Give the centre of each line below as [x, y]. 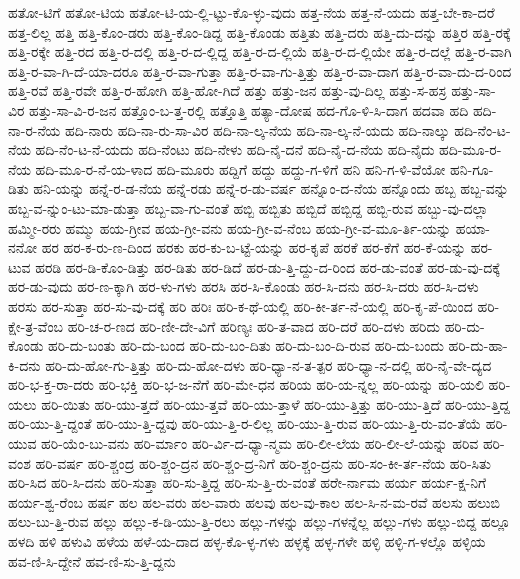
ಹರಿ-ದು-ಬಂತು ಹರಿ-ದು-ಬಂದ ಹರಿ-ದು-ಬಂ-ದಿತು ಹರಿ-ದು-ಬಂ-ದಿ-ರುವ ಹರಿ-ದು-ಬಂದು [246, 345]
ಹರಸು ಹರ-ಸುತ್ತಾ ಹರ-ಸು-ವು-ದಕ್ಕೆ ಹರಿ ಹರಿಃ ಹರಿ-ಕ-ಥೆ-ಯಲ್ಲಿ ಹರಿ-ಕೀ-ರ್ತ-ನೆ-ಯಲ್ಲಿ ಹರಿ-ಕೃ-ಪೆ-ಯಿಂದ [240, 305]
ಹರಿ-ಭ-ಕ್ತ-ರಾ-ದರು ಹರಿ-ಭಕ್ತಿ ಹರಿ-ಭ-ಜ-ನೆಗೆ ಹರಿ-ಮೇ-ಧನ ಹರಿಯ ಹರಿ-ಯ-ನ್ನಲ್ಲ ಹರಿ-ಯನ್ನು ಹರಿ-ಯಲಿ [246, 384]
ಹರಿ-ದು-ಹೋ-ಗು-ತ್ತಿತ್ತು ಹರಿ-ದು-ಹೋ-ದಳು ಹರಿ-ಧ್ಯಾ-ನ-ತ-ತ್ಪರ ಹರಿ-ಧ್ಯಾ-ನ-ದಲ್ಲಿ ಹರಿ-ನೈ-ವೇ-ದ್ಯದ [268, 364]
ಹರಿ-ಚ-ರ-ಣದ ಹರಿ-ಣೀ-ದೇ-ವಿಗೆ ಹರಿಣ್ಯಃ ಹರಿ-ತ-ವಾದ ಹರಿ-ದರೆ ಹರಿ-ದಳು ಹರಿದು [253, 325]
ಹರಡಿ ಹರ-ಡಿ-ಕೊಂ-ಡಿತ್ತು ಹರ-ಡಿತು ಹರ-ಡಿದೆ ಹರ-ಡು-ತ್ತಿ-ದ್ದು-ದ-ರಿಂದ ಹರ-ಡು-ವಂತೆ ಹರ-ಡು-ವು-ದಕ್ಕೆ [267, 266]
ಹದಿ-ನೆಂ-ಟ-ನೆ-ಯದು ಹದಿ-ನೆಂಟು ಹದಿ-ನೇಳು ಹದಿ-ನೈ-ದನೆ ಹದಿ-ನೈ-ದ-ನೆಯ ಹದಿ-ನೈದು [235, 149]
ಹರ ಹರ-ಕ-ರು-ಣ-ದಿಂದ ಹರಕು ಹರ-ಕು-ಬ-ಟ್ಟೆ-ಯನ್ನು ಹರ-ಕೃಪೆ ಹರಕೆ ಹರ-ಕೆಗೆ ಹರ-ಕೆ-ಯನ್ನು [254, 247]
